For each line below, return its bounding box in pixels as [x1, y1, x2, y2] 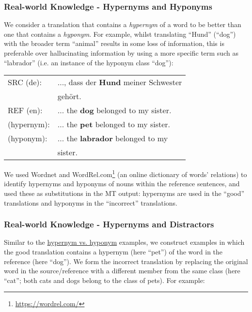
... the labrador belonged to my [57, 133, 168, 144]
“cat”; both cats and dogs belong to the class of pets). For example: [4, 275, 205, 285]
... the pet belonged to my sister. [57, 119, 171, 130]
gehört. [57, 90, 81, 102]
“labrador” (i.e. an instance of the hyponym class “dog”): [4, 57, 173, 67]
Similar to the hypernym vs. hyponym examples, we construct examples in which [4, 237, 245, 247]
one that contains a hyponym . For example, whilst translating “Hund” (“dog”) [4, 29, 236, 39]
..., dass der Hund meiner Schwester [57, 76, 182, 88]
